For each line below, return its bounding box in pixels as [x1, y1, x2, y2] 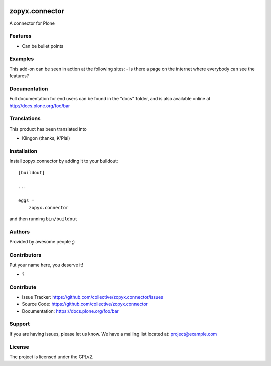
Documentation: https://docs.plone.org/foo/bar [22, 308, 119, 314]
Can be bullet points [22, 43, 64, 49]
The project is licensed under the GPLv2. [9, 354, 94, 360]
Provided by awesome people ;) [9, 239, 75, 245]
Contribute [9, 284, 37, 291]
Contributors [9, 252, 42, 259]
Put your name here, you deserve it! [9, 262, 83, 268]
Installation [9, 148, 38, 155]
